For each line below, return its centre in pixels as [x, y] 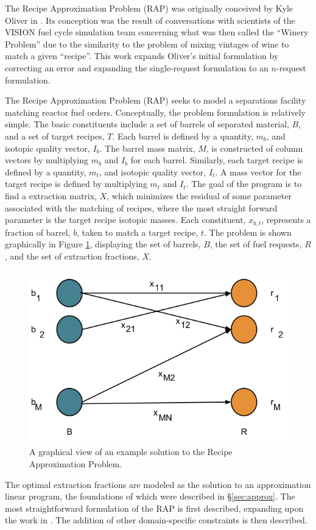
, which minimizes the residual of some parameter [199, 195]
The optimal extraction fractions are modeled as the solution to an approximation [158, 484]
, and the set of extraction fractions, [72, 256]
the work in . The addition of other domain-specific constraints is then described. [156, 520]
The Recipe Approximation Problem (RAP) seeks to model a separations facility [156, 100]
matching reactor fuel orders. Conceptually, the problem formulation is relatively [155, 112]
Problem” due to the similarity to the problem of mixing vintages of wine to [147, 44]
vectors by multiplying [47, 160]
